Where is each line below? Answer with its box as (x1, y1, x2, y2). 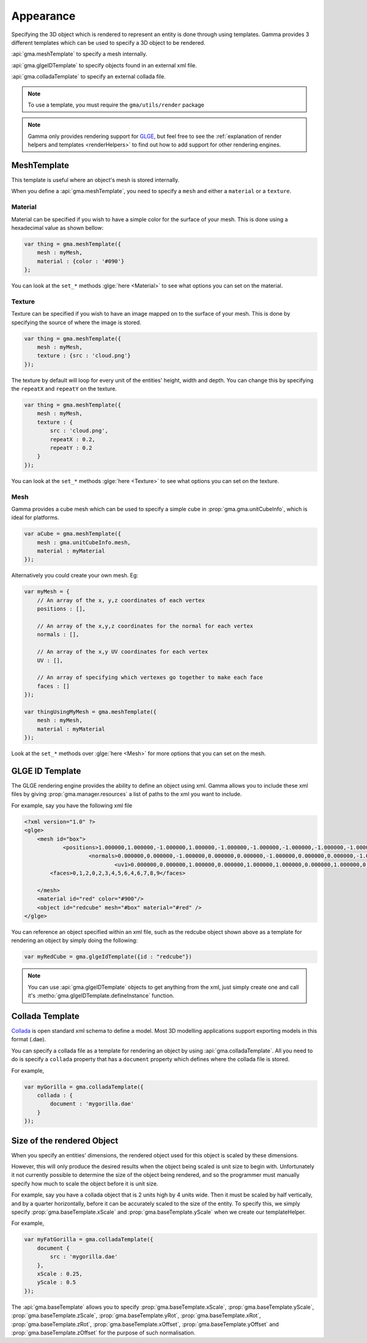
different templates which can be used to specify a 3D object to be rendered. (11, 39, 206, 46)
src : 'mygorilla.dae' (50, 1254, 119, 1260)
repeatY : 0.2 (50, 444, 92, 452)
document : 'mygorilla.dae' (50, 1100, 135, 1108)
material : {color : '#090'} (37, 257, 125, 265)
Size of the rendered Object (11, 1135, 119, 1146)
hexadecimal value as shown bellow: (11, 224, 104, 231)
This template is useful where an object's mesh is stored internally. (11, 176, 180, 183)
